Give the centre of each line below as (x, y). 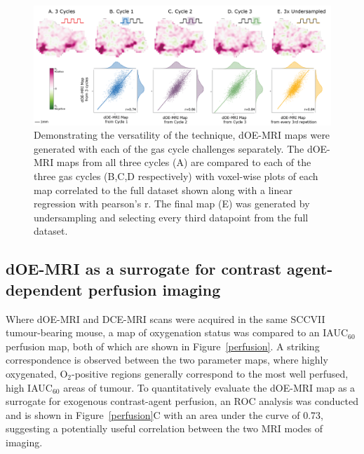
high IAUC (29, 387)
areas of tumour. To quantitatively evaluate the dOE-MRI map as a (209, 387)
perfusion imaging (154, 289)
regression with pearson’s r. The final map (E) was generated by (172, 204)
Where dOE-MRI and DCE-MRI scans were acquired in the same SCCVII (166, 318)
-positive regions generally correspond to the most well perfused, (210, 373)
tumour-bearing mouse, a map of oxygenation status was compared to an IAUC (177, 332)
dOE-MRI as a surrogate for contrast (144, 269)
